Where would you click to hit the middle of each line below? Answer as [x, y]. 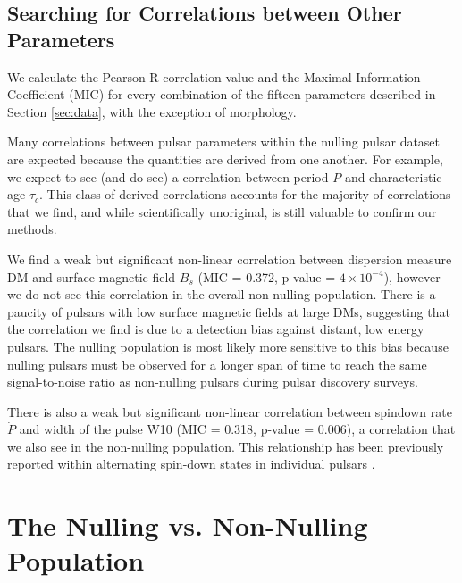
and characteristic [393, 176]
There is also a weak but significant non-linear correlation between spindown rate [230, 411]
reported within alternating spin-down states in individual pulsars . [191, 464]
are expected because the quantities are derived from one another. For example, [225, 158]
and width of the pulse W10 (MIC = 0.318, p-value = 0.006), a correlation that [237, 429]
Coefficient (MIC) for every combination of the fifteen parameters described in [222, 94]
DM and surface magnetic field [92, 276]
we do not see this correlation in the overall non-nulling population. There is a [222, 294]
